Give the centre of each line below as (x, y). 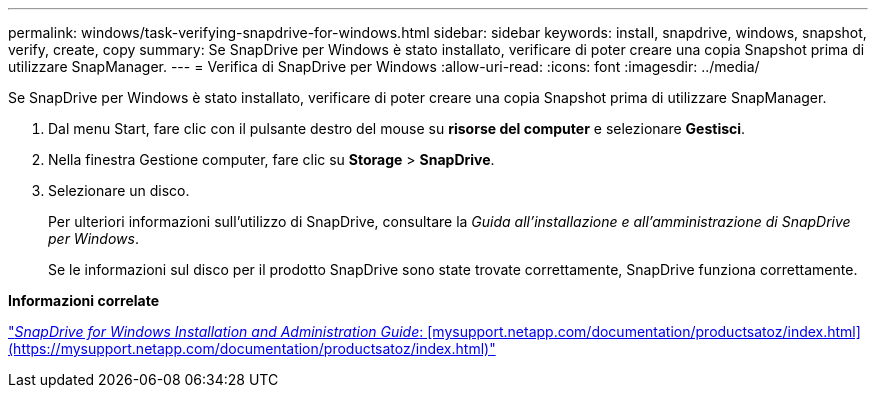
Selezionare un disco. (119, 190)
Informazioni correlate (84, 300)
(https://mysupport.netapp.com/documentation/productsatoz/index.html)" (252, 348)
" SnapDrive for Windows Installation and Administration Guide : (216, 331)
